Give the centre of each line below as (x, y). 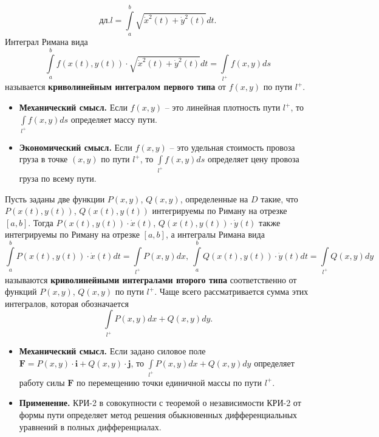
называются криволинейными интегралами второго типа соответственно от (151, 279)
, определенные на (214, 198)
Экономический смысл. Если (76, 147)
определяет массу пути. (114, 119)
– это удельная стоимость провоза (232, 147)
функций (21, 291)
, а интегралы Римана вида (215, 234)
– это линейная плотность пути (223, 107)
